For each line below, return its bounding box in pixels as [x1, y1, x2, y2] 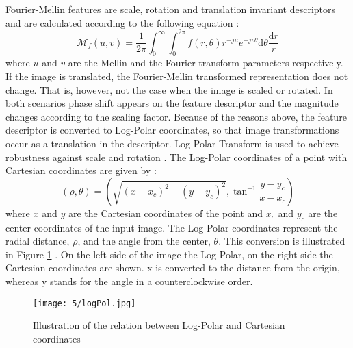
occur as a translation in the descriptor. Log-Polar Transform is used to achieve [5, 136, 339, 151]
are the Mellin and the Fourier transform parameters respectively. [68, 55, 343, 70]
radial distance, [5, 234, 70, 248]
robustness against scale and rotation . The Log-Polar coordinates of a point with [5, 149, 348, 164]
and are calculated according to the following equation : [5, 15, 239, 29]
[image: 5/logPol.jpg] [33, 298, 136, 308]
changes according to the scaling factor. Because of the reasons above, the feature [5, 109, 347, 123]
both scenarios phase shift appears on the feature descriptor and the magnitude [5, 96, 339, 110]
